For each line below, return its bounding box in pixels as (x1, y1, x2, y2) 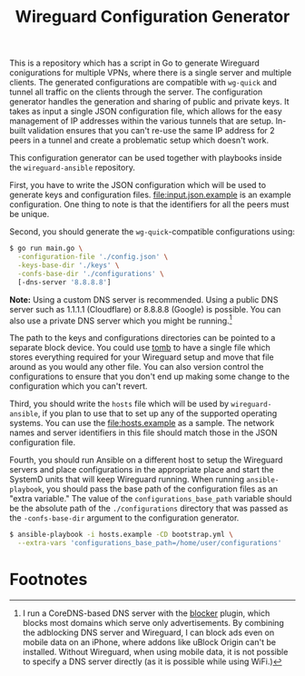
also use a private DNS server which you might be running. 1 (9, 313, 233, 326)
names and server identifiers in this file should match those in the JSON (9, 427, 279, 438)
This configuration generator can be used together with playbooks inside (9, 153, 282, 164)
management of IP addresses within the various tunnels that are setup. (9, 115, 274, 126)
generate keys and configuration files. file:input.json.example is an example (9, 189, 292, 201)
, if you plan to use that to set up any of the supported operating (37, 408, 278, 419)
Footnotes (9, 570, 88, 590)
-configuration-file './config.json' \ (17, 253, 169, 262)
